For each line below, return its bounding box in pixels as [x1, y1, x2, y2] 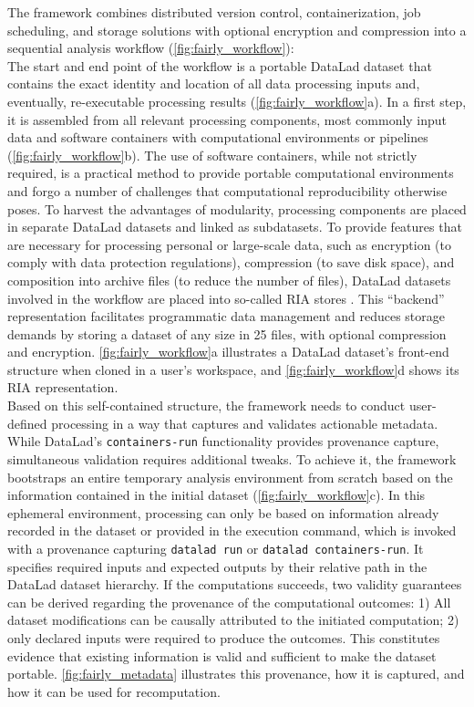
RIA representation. [7, 378, 118, 397]
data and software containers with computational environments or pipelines [7, 128, 428, 147]
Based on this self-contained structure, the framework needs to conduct [7, 396, 406, 415]
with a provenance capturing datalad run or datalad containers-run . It [7, 538, 424, 557]
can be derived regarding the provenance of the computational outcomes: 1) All [7, 592, 451, 611]
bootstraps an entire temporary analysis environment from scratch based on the [7, 467, 453, 486]
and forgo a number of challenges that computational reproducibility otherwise [7, 181, 448, 200]
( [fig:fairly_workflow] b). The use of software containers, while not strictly [7, 145, 417, 164]
